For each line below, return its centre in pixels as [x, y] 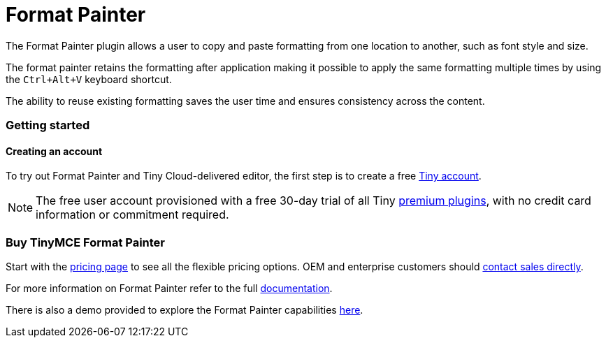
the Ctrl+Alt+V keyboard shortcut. [89, 79]
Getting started [48, 125]
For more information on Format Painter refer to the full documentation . [169, 289]
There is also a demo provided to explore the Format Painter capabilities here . [185, 310]
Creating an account [54, 151]
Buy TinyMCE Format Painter [86, 242]
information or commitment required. [132, 215]
